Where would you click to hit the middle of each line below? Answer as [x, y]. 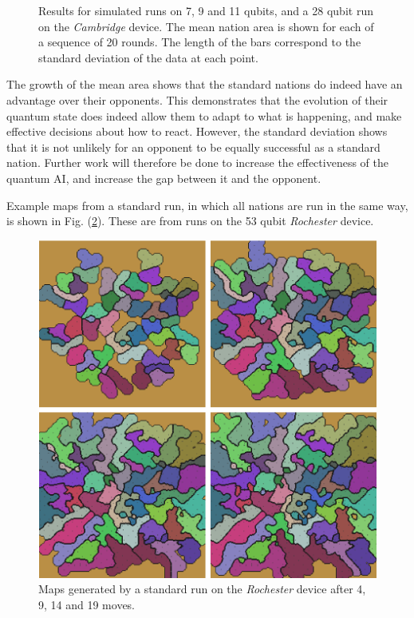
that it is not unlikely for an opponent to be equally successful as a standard [193, 147]
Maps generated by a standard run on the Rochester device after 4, [202, 589]
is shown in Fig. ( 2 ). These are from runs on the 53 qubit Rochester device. [190, 221]
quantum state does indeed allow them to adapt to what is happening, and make [204, 115]
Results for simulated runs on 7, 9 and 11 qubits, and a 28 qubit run [206, 10]
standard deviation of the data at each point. [148, 57]
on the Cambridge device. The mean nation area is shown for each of [206, 26]
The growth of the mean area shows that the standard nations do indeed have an [205, 84]
